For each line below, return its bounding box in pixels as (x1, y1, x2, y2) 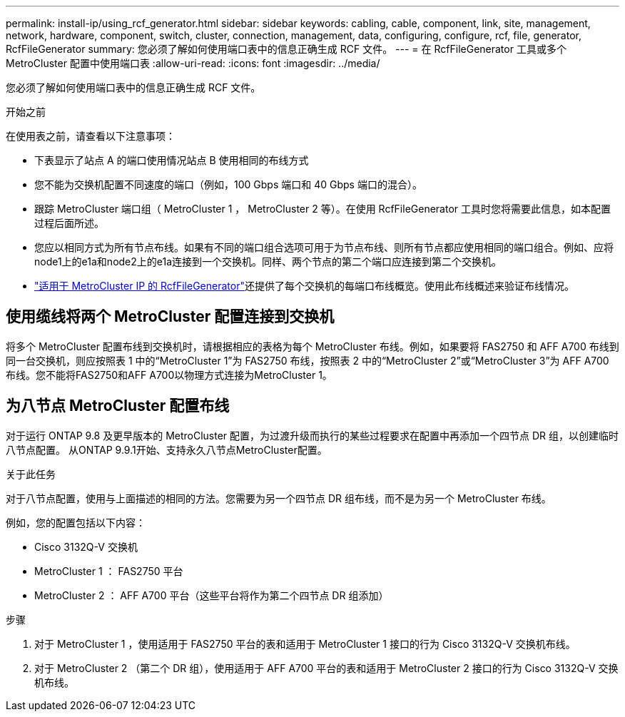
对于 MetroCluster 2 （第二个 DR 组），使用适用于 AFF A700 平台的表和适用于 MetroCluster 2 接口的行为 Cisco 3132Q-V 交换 (34, 661, 619, 674)
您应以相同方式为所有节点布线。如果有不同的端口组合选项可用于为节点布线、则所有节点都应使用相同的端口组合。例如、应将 (34, 241, 614, 253)
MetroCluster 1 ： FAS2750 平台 (34, 564, 183, 577)
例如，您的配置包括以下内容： (6, 516, 146, 529)
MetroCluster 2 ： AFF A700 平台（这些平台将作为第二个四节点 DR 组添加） (34, 589, 389, 601)
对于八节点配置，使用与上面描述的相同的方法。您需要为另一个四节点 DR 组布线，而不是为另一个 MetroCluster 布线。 (6, 492, 552, 504)
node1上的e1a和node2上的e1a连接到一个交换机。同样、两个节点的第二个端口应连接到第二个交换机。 (34, 255, 502, 268)
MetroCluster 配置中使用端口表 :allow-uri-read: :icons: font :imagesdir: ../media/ (6, 57, 380, 69)
